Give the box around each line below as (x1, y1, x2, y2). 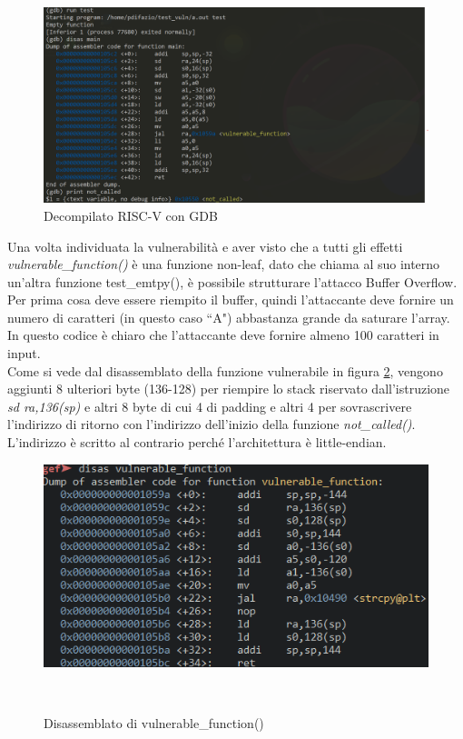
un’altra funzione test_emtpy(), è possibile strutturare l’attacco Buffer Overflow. (7, 272, 458, 291)
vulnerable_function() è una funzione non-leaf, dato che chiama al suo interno (7, 255, 440, 274)
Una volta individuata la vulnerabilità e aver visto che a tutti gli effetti (7, 236, 403, 255)
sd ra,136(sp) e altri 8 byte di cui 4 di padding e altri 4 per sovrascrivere (7, 396, 412, 415)
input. (7, 344, 41, 363)
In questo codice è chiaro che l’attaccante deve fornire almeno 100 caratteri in (7, 325, 439, 345)
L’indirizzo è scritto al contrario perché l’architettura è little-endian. (7, 433, 387, 452)
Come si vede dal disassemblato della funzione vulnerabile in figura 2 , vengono (7, 361, 443, 380)
